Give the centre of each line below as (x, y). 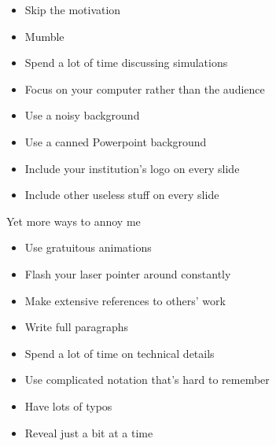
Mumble (44, 36)
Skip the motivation (73, 9)
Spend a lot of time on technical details (120, 353)
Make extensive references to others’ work (125, 300)
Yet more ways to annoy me (74, 221)
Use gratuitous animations (88, 247)
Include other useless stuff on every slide (122, 195)
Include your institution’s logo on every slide (132, 168)
